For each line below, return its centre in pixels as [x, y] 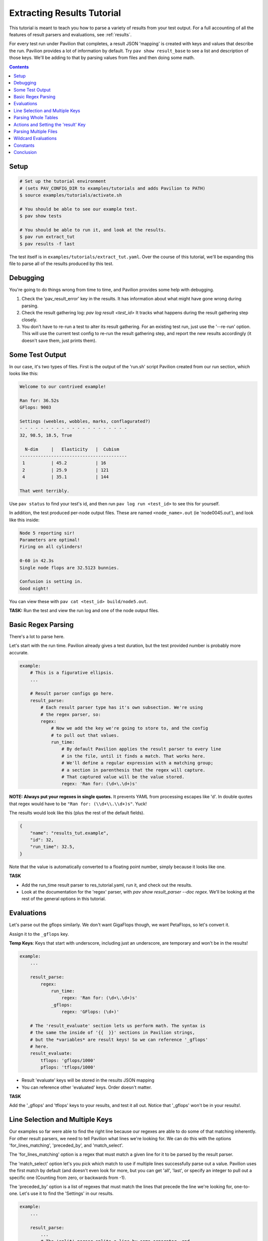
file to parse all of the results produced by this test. [61, 264]
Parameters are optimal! [50, 540]
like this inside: [24, 520]
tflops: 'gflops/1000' [68, 1060]
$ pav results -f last [47, 244]
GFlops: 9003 [35, 408]
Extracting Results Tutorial [65, 13]
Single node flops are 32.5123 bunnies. [69, 568]
